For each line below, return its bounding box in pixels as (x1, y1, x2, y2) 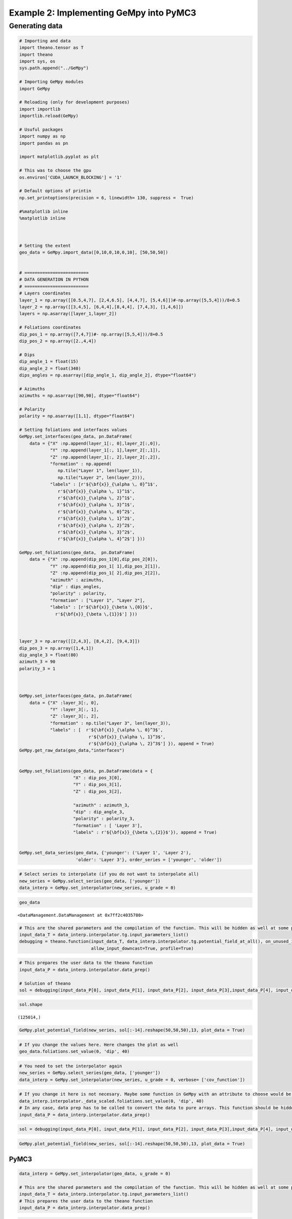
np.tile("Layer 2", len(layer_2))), (57, 474, 146, 480)
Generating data (9, 21, 63, 30)
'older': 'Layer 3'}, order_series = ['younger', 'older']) (75, 857, 222, 863)
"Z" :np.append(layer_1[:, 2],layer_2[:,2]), (50, 454, 161, 460)
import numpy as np (19, 134, 66, 139)
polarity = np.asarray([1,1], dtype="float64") (19, 413, 135, 419)
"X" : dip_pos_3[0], (73, 775, 122, 780)
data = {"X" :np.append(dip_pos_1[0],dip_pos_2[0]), (29, 556, 158, 562)
